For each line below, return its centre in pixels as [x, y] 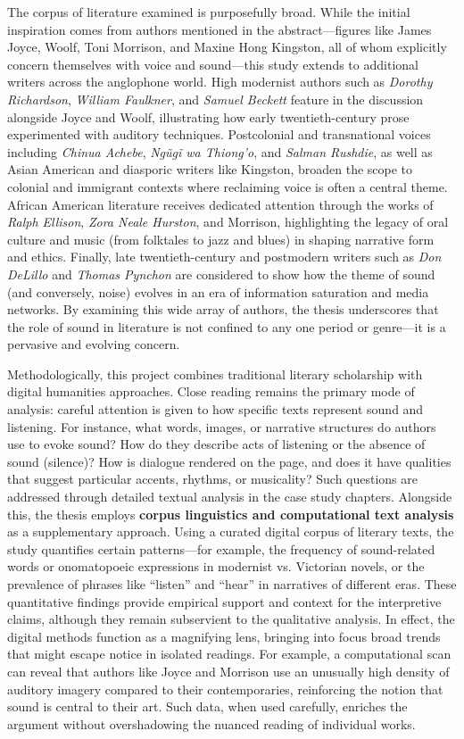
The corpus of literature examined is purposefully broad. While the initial [209, 12]
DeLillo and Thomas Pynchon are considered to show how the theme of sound [221, 274]
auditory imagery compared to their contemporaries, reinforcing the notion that [225, 689]
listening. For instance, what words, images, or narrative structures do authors [222, 426]
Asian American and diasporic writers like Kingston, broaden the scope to [210, 169]
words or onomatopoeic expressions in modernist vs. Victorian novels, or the [216, 566]
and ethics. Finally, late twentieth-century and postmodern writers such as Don [224, 257]
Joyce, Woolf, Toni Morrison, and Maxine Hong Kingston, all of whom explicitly [227, 47]
